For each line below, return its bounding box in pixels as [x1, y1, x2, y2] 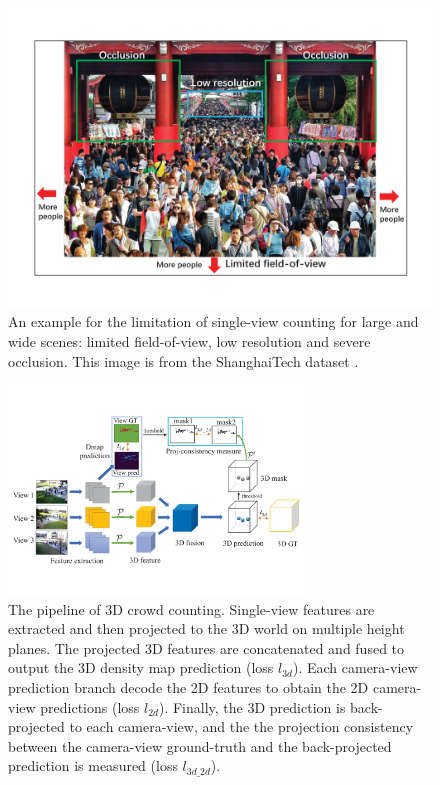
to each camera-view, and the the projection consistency [69, 716, 414, 737]
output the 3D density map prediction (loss [8, 657, 274, 678]
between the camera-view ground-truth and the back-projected [8, 735, 392, 756]
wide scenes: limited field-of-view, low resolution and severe [8, 330, 371, 351]
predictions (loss [40, 696, 140, 717]
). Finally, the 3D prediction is [158, 696, 346, 717]
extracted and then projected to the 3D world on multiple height [8, 618, 405, 639]
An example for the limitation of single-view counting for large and [8, 311, 419, 332]
